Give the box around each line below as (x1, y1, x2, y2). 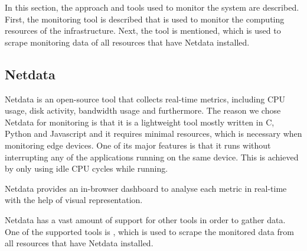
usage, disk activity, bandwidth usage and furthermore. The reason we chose (5, 104, 281, 117)
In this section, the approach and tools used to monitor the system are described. (5, 1, 299, 13)
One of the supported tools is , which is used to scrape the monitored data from (5, 225, 294, 237)
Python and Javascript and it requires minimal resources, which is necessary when (5, 127, 302, 140)
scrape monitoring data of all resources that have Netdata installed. (5, 36, 250, 48)
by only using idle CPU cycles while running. (5, 162, 168, 175)
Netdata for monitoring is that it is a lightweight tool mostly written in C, (5, 115, 275, 128)
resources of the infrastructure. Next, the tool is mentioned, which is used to (5, 24, 281, 37)
